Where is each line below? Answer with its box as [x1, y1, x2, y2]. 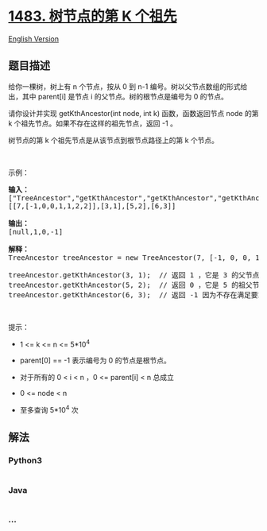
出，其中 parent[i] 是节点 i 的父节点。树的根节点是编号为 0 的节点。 [8, 91, 229, 101]
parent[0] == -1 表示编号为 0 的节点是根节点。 [19, 355, 171, 366]
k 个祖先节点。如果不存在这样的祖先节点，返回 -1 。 [8, 118, 177, 128]
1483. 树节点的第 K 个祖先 [8, 7, 177, 25]
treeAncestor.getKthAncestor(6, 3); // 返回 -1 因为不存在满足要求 [8, 290, 265, 299]
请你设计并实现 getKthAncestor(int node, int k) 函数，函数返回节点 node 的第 [8, 108, 259, 118]
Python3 [8, 455, 42, 466]
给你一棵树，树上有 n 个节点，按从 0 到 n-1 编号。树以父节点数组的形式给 [8, 81, 248, 91]
